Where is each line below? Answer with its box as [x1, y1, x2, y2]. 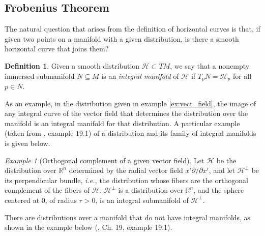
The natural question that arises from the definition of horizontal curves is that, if [5, 23, 260, 34]
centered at [5, 194, 40, 205]
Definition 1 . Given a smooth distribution [5, 60, 140, 71]
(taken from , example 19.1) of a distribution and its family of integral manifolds [5, 128, 256, 138]
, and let [209, 165, 235, 175]
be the [216, 155, 237, 165]
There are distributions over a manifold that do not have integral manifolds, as [5, 212, 251, 222]
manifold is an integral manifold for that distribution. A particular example [5, 117, 240, 128]
